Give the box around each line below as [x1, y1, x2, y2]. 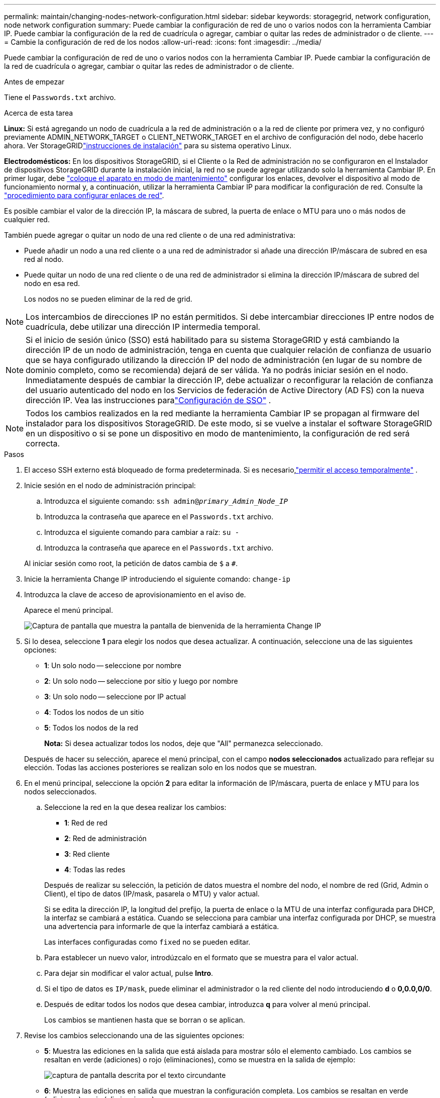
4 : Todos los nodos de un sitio [44, 708, 144, 716]
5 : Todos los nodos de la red [44, 723, 139, 732]
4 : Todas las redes [64, 865, 126, 874]
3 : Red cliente [64, 850, 110, 858]
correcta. [26, 438, 60, 448]
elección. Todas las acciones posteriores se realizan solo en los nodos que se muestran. [24, 763, 317, 772]
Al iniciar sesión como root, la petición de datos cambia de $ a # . [24, 559, 238, 568]
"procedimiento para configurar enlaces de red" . [4, 191, 164, 200]
